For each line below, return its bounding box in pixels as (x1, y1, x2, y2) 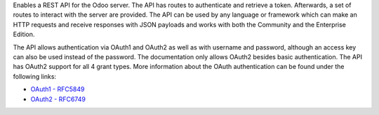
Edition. (13, 30, 35, 38)
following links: (13, 72, 56, 80)
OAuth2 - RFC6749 (30, 95, 86, 103)
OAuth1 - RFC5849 (30, 85, 85, 93)
